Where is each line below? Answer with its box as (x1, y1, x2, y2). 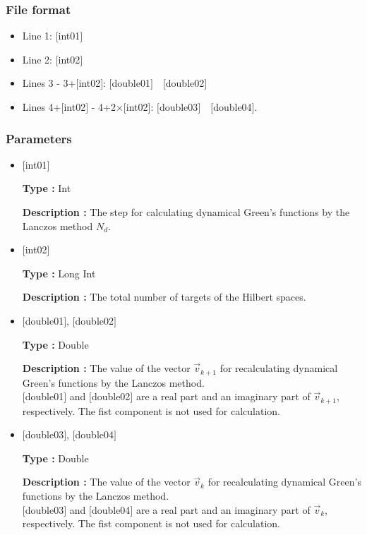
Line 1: (22, 28, 52, 43)
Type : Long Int (22, 265, 96, 280)
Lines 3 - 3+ (22, 76, 76, 90)
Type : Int (22, 181, 71, 196)
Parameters (6, 129, 72, 147)
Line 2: (22, 52, 52, 66)
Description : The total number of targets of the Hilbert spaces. (22, 289, 306, 304)
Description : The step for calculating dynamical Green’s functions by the (22, 205, 350, 219)
